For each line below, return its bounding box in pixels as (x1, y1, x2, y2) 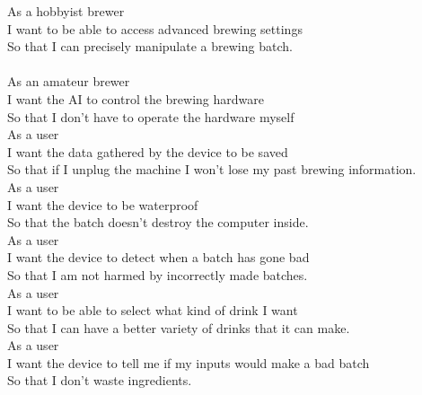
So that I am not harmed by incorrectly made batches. (7, 265, 308, 284)
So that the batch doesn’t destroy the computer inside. (7, 213, 309, 232)
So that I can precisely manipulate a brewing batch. (7, 37, 293, 56)
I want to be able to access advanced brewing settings (7, 19, 303, 38)
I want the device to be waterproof (7, 195, 198, 214)
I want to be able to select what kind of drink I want (7, 301, 298, 320)
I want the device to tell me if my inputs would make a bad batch (7, 353, 370, 372)
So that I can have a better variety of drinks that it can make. (7, 318, 350, 337)
